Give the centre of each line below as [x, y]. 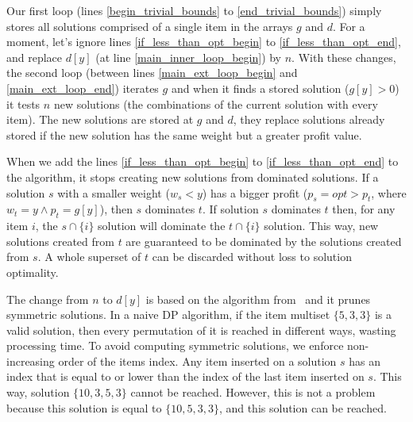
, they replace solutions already [309, 119]
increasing [31, 361]
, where [389, 192]
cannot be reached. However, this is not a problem [253, 392]
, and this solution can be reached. [303, 407]
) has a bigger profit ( [255, 192]
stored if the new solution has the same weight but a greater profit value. [184, 134]
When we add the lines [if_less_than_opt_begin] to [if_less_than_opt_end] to [203, 161]
